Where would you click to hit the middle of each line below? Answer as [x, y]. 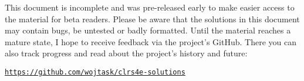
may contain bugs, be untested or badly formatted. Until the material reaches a [148, 30]
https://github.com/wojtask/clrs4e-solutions [95, 72]
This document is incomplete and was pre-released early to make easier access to [150, 7]
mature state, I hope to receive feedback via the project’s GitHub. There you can [151, 41]
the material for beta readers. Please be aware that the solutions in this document [152, 18]
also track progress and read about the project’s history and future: [126, 53]
